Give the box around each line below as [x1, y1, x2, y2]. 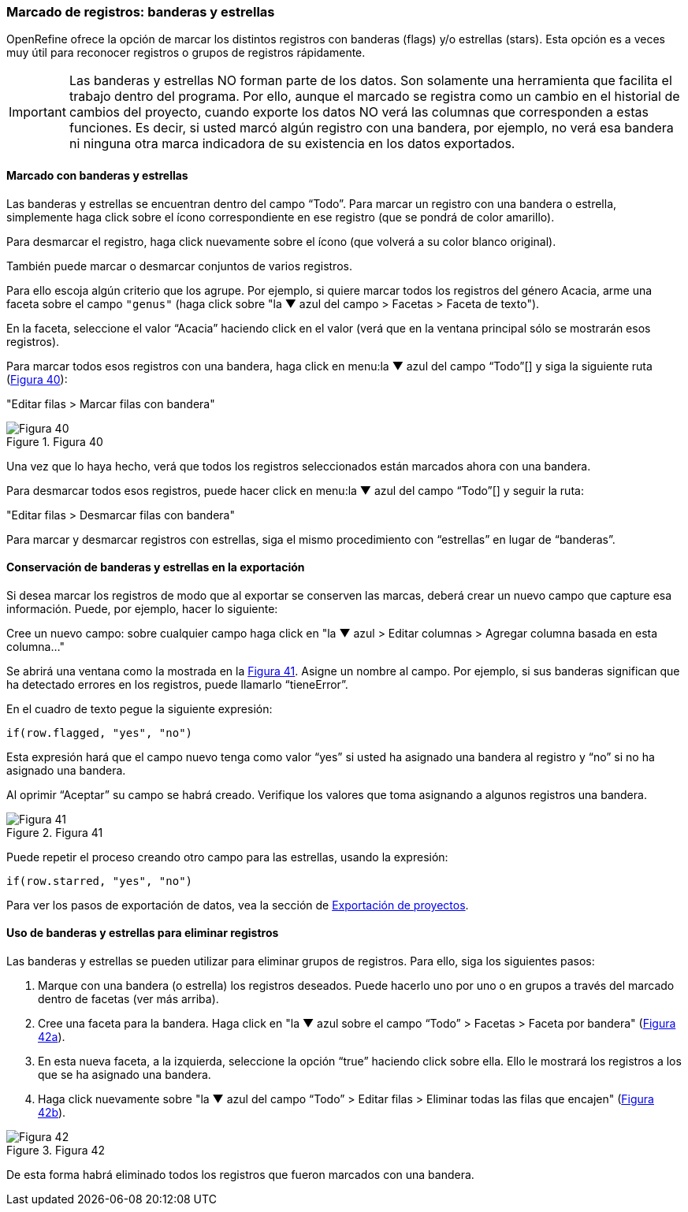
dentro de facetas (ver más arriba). [38, 992, 219, 1006]
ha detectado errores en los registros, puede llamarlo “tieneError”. [6, 677, 348, 691]
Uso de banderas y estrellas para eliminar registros [6, 926, 279, 940]
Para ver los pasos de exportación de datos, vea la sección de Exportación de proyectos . [6, 898, 469, 912]
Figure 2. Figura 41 [6, 825, 103, 839]
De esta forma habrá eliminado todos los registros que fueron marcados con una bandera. [6, 1168, 474, 1182]
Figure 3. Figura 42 [6, 1143, 106, 1158]
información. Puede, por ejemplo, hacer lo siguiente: [6, 601, 278, 615]
